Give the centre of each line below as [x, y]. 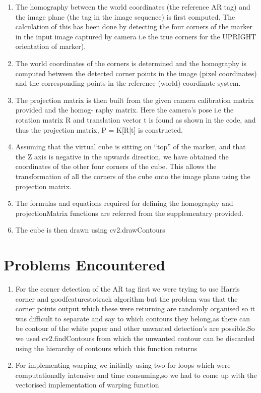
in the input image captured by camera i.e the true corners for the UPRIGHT [136, 36]
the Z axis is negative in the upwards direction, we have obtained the [122, 156]
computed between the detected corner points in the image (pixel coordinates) [136, 73]
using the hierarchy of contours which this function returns [106, 348]
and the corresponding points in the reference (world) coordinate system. [128, 83]
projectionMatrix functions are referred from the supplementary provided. [129, 213]
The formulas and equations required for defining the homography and [124, 203]
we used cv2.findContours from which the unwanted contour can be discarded [135, 338]
